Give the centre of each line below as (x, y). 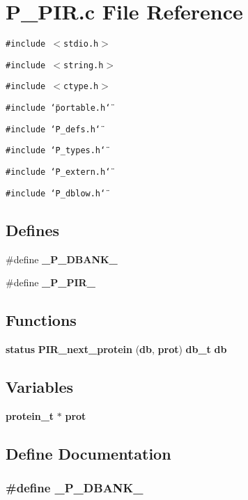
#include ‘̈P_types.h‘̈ (56, 151)
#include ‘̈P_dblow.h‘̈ (56, 193)
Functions (41, 320)
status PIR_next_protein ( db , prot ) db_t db (116, 349)
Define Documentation (88, 453)
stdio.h (81, 44)
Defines (33, 229)
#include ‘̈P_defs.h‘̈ (53, 129)
